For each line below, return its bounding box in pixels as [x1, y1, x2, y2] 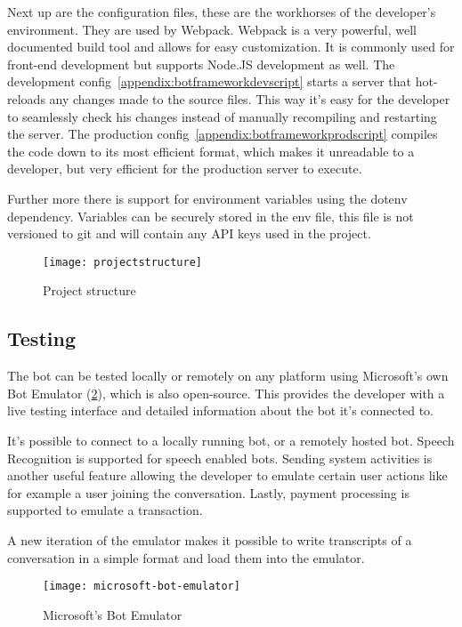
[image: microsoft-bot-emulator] [43, 580, 240, 593]
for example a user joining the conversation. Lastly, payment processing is [7, 483, 409, 502]
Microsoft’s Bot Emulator [43, 605, 182, 623]
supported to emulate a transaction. [7, 501, 203, 519]
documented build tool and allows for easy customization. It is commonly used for [7, 37, 455, 56]
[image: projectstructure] [43, 255, 202, 269]
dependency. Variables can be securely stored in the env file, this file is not [7, 206, 414, 225]
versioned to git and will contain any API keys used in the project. [7, 224, 371, 243]
